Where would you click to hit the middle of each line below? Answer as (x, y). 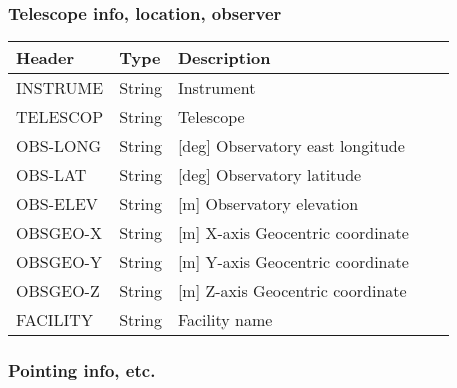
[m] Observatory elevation (268, 204)
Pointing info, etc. (82, 370)
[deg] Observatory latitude (269, 175)
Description (224, 58)
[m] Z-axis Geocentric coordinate (292, 291)
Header (45, 58)
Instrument (216, 88)
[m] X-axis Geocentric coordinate (293, 233)
